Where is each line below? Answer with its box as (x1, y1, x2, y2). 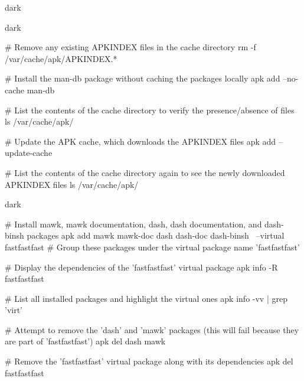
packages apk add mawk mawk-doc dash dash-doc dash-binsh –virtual (27, 229, 285, 242)
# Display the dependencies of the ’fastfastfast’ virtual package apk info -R (5, 260, 278, 273)
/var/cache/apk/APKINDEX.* (5, 52, 117, 64)
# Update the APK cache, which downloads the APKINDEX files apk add (5, 135, 276, 147)
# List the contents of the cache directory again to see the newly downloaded (5, 166, 285, 178)
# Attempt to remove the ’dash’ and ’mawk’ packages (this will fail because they (5, 323, 299, 336)
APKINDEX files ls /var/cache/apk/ (5, 178, 139, 190)
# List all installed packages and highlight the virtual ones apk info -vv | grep (5, 292, 287, 304)
